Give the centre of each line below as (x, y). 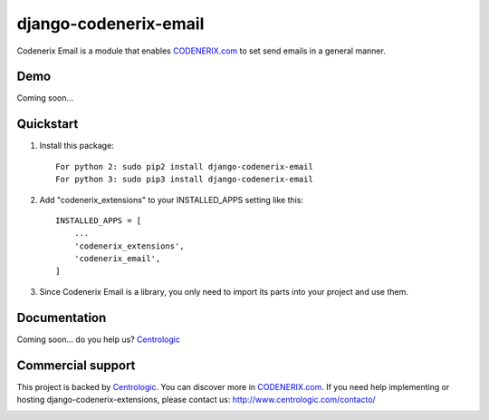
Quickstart (48, 124)
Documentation (62, 317)
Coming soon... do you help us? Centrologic (99, 339)
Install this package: (77, 146)
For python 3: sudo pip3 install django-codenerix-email (185, 180)
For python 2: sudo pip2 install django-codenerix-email (185, 166)
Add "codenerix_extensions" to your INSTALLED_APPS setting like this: (171, 200)
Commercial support (76, 365)
